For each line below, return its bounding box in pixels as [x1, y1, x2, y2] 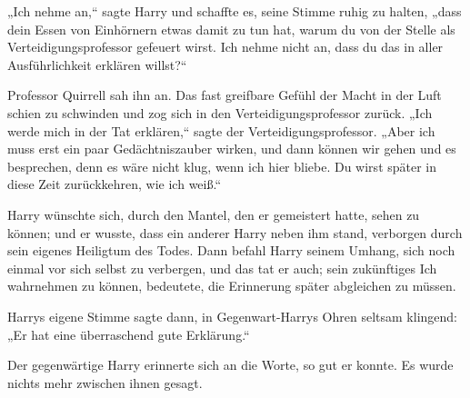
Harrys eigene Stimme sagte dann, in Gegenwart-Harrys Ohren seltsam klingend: [7, 306, 457, 325]
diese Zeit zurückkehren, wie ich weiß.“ [7, 174, 222, 194]
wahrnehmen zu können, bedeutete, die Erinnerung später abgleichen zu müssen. [7, 276, 456, 295]
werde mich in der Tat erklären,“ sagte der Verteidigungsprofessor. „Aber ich [7, 121, 435, 140]
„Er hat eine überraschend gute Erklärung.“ [7, 324, 250, 343]
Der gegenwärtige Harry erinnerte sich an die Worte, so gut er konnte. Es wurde [7, 355, 454, 374]
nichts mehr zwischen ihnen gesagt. [7, 373, 203, 392]
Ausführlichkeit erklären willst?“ [7, 55, 187, 74]
